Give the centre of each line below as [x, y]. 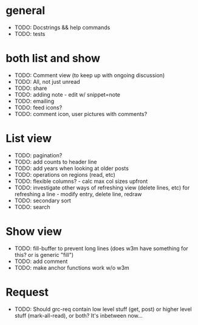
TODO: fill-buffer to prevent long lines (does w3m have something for [101, 248]
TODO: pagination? [38, 155]
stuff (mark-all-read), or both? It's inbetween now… [79, 315]
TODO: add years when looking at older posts [71, 168]
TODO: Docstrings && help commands [62, 27]
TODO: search [32, 207]
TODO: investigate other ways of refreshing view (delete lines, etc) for [102, 187]
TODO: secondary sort [43, 200]
